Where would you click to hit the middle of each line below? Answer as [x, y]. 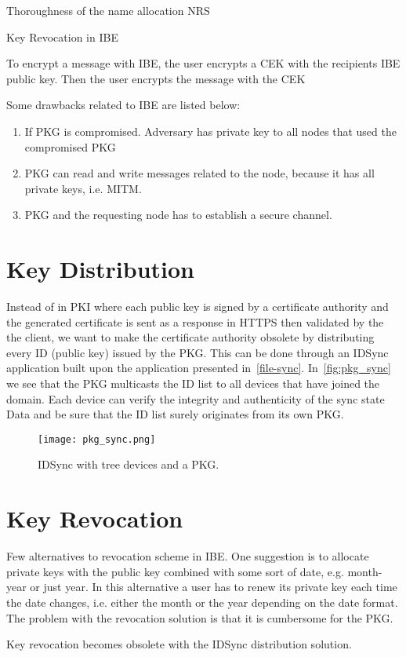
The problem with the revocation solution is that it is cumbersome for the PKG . [200, 617]
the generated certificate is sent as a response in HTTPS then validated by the [195, 321]
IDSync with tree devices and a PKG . [129, 464]
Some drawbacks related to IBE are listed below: [123, 105]
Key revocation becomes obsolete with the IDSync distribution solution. [179, 644]
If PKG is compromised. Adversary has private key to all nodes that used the [210, 131]
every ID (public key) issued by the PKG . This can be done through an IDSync [198, 352]
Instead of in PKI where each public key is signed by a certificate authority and [198, 307]
